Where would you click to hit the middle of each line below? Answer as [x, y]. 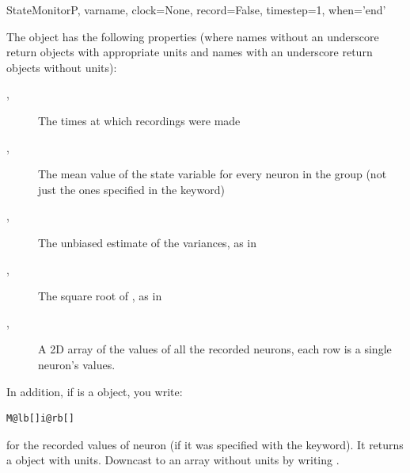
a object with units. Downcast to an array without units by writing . [173, 460]
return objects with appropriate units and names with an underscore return [190, 52]
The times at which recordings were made [139, 120]
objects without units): [62, 67]
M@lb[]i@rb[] [40, 419]
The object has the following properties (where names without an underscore [193, 36]
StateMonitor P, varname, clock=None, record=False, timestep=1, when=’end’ [196, 10]
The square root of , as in [100, 296]
